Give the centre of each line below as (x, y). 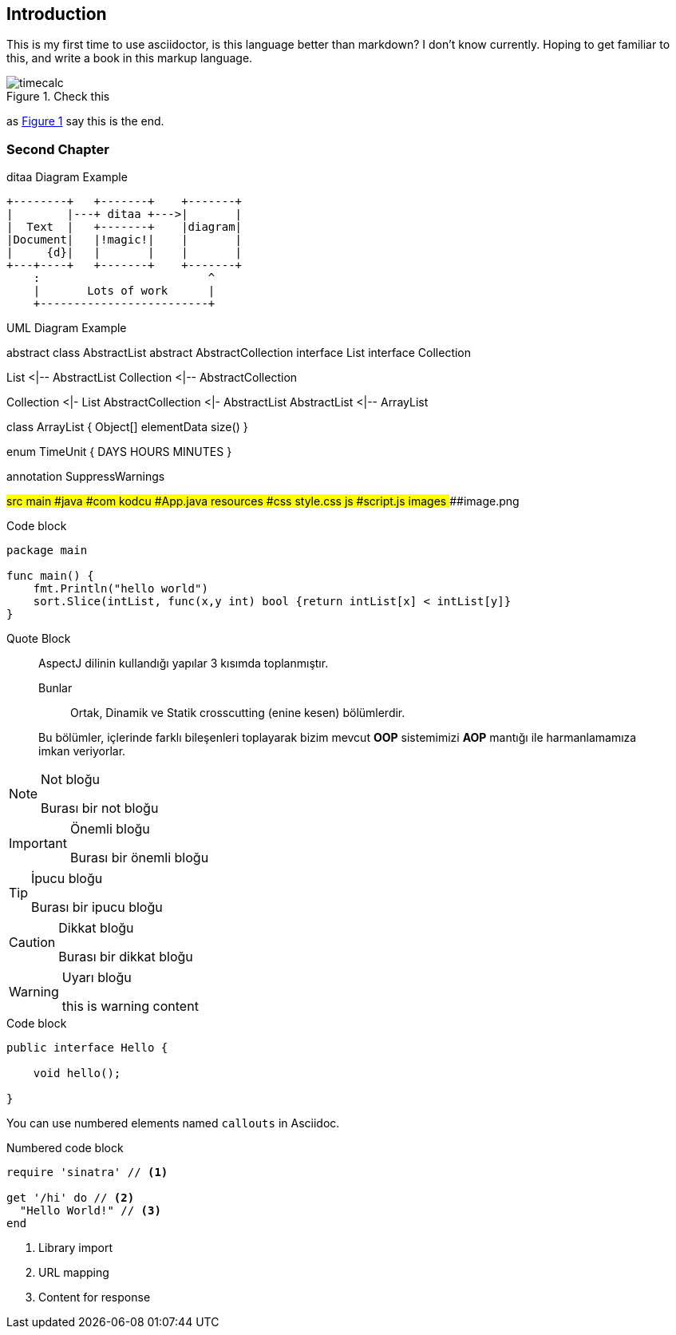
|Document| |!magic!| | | (125, 240)
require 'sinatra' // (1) (87, 1173)
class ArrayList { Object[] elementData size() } (127, 427)
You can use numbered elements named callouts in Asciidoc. (173, 1123)
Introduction (57, 14)
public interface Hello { (87, 1048)
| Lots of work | (124, 291)
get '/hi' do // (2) (71, 1198)
